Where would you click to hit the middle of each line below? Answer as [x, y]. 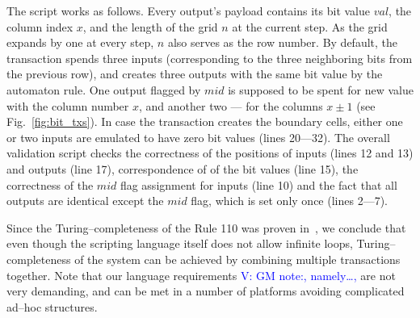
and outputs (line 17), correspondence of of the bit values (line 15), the [183, 168]
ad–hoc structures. [52, 306]
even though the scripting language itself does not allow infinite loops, [180, 243]
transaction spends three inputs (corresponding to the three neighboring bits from [210, 58]
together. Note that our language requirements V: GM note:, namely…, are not [201, 275]
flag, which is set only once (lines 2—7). [289, 201]
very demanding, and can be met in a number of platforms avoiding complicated [206, 291]
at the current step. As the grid [310, 26]
